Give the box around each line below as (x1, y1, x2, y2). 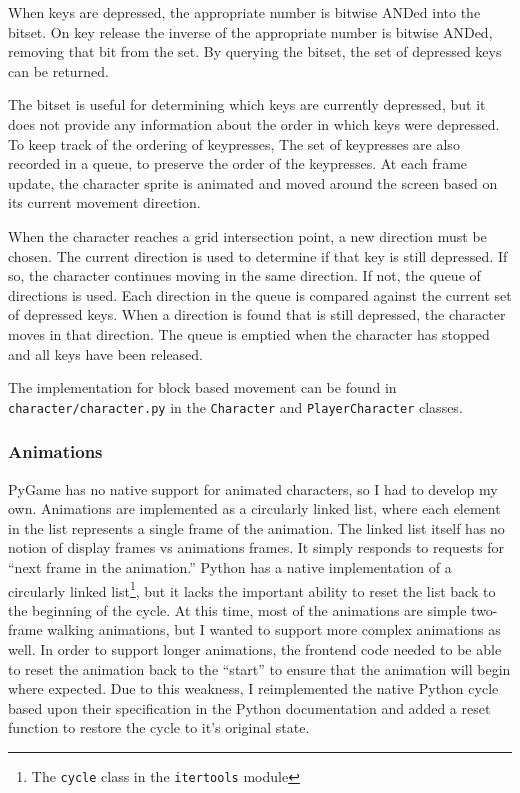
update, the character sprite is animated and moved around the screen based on (8, 172, 498, 193)
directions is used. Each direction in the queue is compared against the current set (8, 284, 512, 305)
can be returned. (8, 60, 109, 81)
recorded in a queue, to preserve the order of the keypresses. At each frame (8, 153, 468, 174)
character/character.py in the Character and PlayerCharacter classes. (8, 396, 463, 417)
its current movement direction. (8, 192, 201, 213)
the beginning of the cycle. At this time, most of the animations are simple (8, 599, 467, 620)
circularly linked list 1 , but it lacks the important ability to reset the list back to (8, 577, 496, 601)
